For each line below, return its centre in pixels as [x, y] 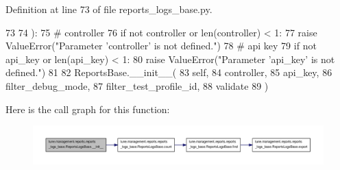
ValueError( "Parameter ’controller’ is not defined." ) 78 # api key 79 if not [161, 46]
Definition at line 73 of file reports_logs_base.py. [109, 9]
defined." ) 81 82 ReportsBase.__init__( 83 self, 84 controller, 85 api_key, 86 [169, 72]
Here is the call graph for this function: [88, 109]
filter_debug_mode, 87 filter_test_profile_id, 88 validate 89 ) [137, 85]
